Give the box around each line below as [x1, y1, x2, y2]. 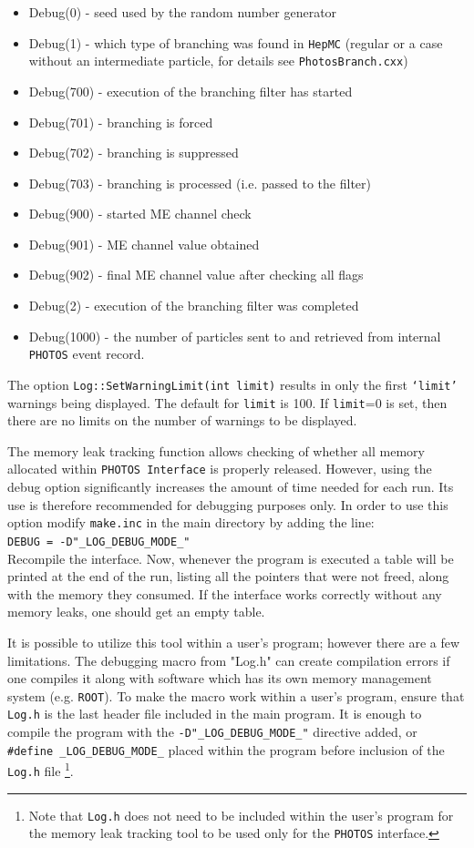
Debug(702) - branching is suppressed [28, 143, 239, 162]
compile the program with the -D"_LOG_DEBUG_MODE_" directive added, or [7, 722, 417, 741]
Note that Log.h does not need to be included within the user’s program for [28, 805, 454, 824]
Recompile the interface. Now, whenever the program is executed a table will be [7, 548, 454, 567]
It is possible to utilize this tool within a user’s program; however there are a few [7, 632, 460, 651]
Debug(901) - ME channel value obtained [28, 234, 260, 253]
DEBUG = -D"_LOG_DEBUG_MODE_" [7, 535, 191, 548]
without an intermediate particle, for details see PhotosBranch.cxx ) [28, 51, 408, 70]
